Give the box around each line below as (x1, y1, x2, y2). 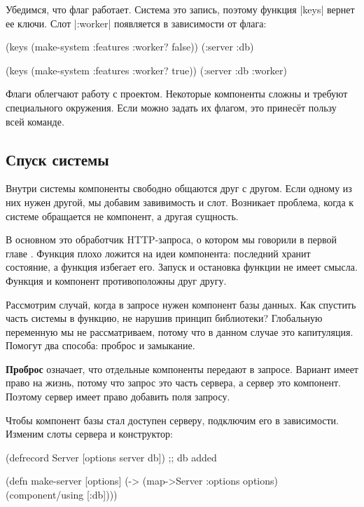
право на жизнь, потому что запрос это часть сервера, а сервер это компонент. (6, 375, 341, 390)
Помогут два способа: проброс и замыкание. (6, 338, 195, 353)
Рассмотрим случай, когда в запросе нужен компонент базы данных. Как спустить (6, 297, 356, 311)
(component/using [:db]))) (6, 487, 118, 502)
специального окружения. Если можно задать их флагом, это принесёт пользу (6, 100, 337, 114)
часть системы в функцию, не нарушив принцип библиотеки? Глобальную (6, 311, 323, 325)
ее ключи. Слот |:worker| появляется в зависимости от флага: (6, 15, 267, 30)
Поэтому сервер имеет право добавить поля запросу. (6, 389, 230, 404)
